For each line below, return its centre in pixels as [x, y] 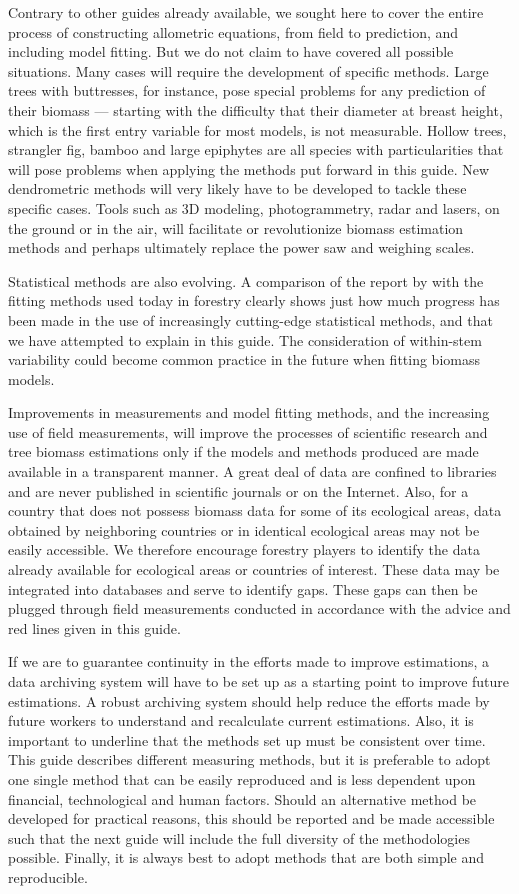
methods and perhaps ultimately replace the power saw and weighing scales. [241, 247]
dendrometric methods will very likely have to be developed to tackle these [237, 188]
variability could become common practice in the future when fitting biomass [244, 359]
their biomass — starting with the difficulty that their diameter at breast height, [255, 109]
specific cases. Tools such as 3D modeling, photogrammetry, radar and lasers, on [254, 207]
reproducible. [48, 876]
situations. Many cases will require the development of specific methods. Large [248, 70]
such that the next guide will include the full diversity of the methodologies [239, 837]
